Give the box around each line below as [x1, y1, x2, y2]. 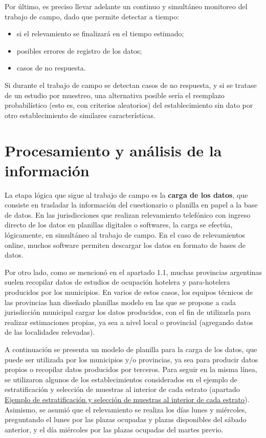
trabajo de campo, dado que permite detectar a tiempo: [5, 11, 179, 21]
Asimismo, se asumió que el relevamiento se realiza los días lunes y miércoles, [5, 404, 247, 414]
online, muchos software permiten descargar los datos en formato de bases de [5, 239, 246, 250]
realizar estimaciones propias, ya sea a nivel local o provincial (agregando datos [5, 316, 253, 327]
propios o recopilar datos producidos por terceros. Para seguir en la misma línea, [5, 364, 257, 375]
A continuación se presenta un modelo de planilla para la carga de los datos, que [5, 343, 257, 354]
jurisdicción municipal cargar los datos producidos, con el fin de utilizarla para [5, 307, 251, 317]
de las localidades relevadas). [5, 327, 95, 337]
